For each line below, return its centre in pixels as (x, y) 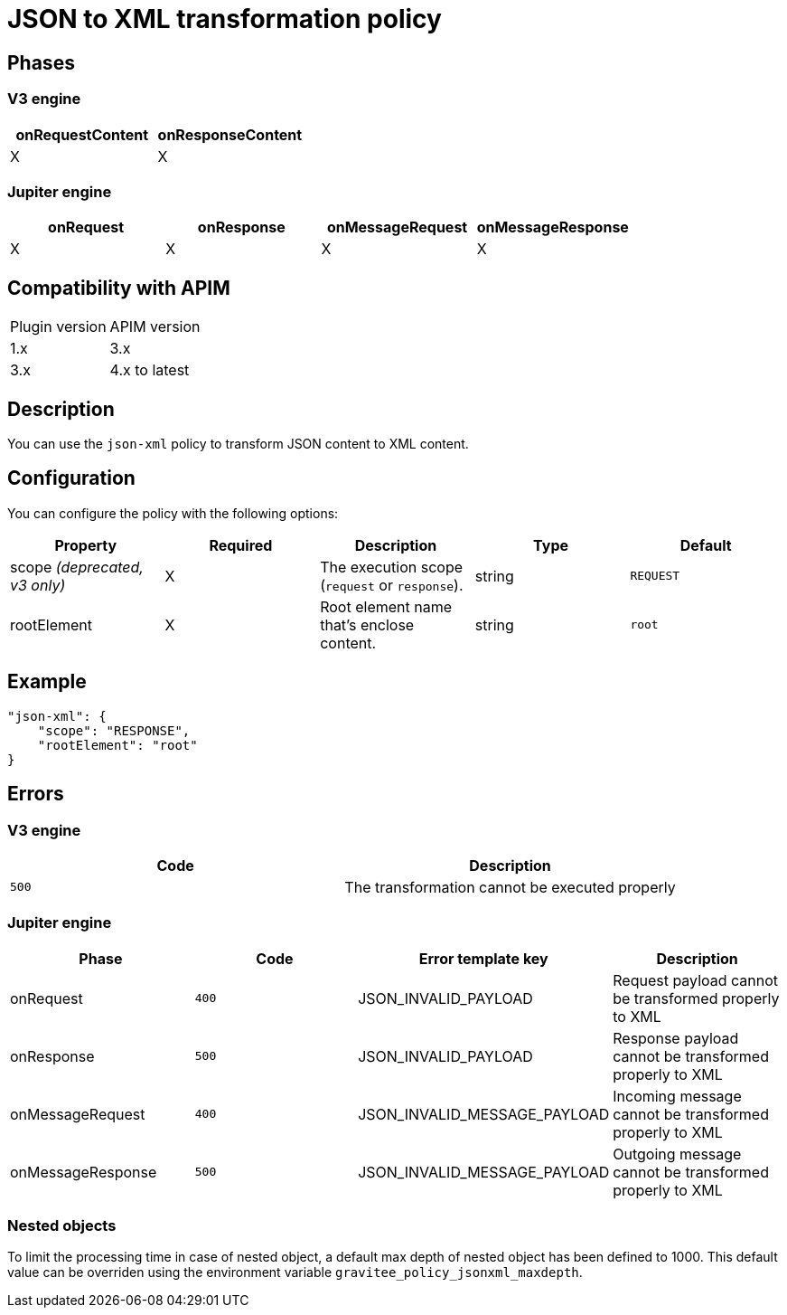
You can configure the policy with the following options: (173, 513)
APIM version (155, 327)
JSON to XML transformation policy (225, 19)
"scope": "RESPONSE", (114, 730)
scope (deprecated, (77, 567)
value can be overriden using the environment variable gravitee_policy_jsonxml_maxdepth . (295, 1272)
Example (47, 682)
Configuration (71, 478)
